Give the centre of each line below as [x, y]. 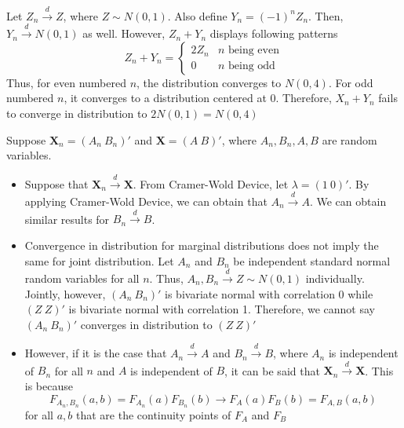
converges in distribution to [146, 324]
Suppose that [56, 183]
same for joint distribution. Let [99, 260]
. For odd [351, 82]
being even [254, 51]
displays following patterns [274, 33]
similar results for [67, 219]
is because [49, 386]
